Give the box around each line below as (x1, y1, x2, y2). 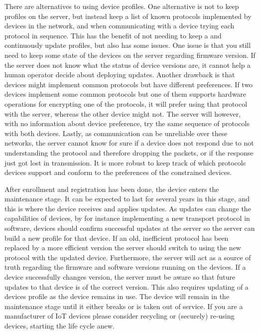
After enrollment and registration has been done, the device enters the (4, 183, 219, 194)
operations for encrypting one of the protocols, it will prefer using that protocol (4, 98, 248, 109)
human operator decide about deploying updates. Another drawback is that (4, 69, 235, 80)
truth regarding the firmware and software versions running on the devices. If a (4, 262, 246, 272)
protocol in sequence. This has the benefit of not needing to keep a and (4, 30, 222, 40)
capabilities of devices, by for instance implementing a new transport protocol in (4, 213, 250, 223)
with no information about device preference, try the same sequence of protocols (4, 118, 250, 129)
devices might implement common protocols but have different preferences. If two (4, 79, 253, 89)
